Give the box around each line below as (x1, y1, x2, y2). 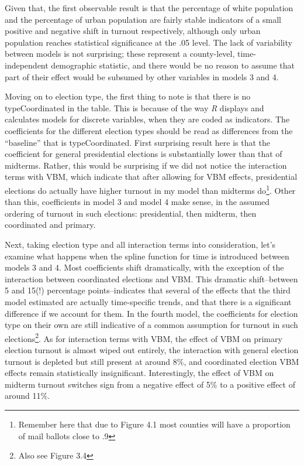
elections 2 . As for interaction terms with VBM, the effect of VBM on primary (5, 330, 282, 344)
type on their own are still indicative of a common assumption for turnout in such (5, 319, 298, 331)
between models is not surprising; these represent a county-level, (5, 47, 235, 60)
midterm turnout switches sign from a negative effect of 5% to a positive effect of (5, 378, 295, 390)
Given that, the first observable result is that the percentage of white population (5, 2, 293, 13)
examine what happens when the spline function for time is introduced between (5, 249, 289, 262)
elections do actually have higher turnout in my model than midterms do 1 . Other (5, 182, 296, 196)
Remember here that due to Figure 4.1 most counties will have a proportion (18, 418, 291, 430)
